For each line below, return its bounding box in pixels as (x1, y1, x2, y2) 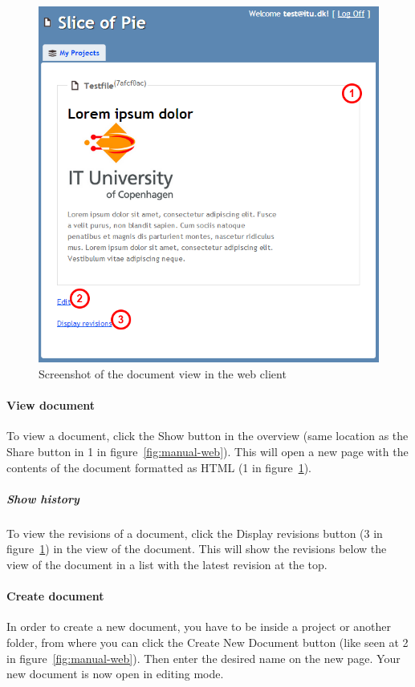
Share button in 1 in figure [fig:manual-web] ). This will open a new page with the (6, 443, 409, 459)
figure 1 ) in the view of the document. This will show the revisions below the (6, 540, 387, 557)
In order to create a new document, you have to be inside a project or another (6, 618, 392, 635)
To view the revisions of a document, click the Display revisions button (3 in (6, 524, 383, 541)
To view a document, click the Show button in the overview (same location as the (6, 427, 409, 444)
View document (6, 397, 96, 414)
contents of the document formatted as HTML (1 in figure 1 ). (6, 459, 311, 475)
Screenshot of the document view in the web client (39, 366, 287, 382)
